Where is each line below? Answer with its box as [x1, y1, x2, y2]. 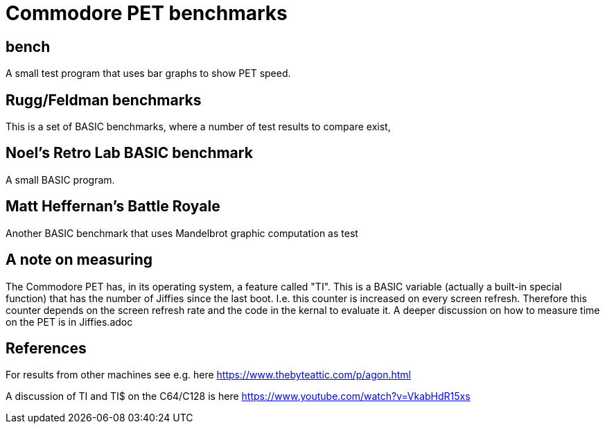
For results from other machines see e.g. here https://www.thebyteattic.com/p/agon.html [6, 369, 411, 381]
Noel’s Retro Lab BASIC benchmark [6, 144, 253, 162]
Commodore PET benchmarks [6, 1, 288, 25]
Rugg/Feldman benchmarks [6, 91, 202, 109]
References [6, 339, 87, 357]
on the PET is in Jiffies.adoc [6, 315, 133, 328]
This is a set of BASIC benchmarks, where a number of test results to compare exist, [6, 121, 391, 133]
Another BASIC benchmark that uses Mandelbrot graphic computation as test [6, 227, 358, 239]
